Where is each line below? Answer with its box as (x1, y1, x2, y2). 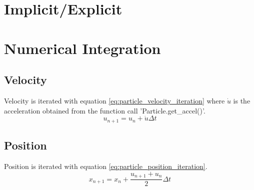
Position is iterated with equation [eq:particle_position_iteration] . (4, 161, 207, 171)
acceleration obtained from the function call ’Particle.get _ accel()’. (4, 105, 205, 115)
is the (233, 95, 250, 105)
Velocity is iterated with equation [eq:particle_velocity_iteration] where (4, 95, 225, 105)
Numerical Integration (4, 37, 161, 58)
